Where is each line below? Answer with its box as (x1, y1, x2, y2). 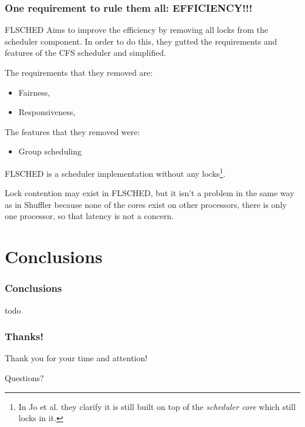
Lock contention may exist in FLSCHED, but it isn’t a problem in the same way (5, 187, 294, 199)
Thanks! (5, 329, 44, 344)
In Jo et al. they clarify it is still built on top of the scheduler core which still (18, 400, 296, 412)
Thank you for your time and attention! (5, 352, 148, 364)
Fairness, (18, 86, 50, 98)
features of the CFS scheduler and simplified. (5, 46, 167, 59)
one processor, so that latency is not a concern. (5, 210, 174, 222)
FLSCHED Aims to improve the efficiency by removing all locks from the (5, 23, 269, 36)
